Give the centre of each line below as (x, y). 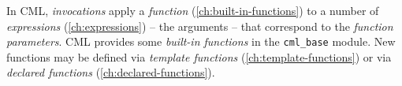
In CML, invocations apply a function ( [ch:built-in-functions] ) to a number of (193, 10)
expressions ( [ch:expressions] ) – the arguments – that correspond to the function (200, 26)
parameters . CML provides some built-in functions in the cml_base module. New (201, 41)
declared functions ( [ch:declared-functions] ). (111, 72)
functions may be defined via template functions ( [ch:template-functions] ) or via (199, 56)
